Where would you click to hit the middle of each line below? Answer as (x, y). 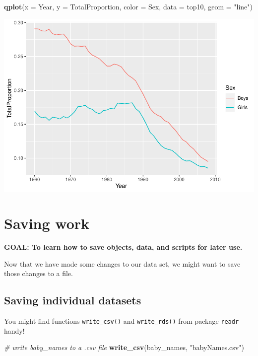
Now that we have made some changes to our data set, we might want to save (122, 263)
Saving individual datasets (73, 300)
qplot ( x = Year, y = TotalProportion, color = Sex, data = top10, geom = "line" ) (128, 6)
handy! (14, 330)
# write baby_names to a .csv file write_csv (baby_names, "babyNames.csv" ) (124, 347)
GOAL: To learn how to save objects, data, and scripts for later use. (123, 247)
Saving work (47, 223)
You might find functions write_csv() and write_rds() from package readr (122, 321)
